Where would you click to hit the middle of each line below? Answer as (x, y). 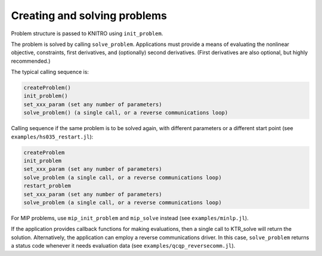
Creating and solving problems (89, 16)
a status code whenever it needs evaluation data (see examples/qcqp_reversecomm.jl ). (123, 246)
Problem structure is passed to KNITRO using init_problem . (87, 33)
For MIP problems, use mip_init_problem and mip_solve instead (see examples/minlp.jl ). (130, 218)
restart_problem (47, 186)
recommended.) (31, 61)
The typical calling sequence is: (50, 72)
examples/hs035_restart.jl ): (52, 137)
